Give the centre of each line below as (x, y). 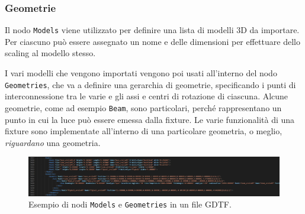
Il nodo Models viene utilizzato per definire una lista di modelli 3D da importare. (152, 30)
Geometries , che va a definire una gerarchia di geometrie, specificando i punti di (150, 84)
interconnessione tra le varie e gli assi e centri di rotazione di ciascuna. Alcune (147, 96)
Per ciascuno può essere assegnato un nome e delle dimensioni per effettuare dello (152, 41)
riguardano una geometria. (53, 142)
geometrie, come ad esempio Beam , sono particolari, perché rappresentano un (143, 107)
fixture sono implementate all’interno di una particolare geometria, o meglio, (144, 131)
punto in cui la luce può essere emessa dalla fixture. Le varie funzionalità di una (150, 119)
